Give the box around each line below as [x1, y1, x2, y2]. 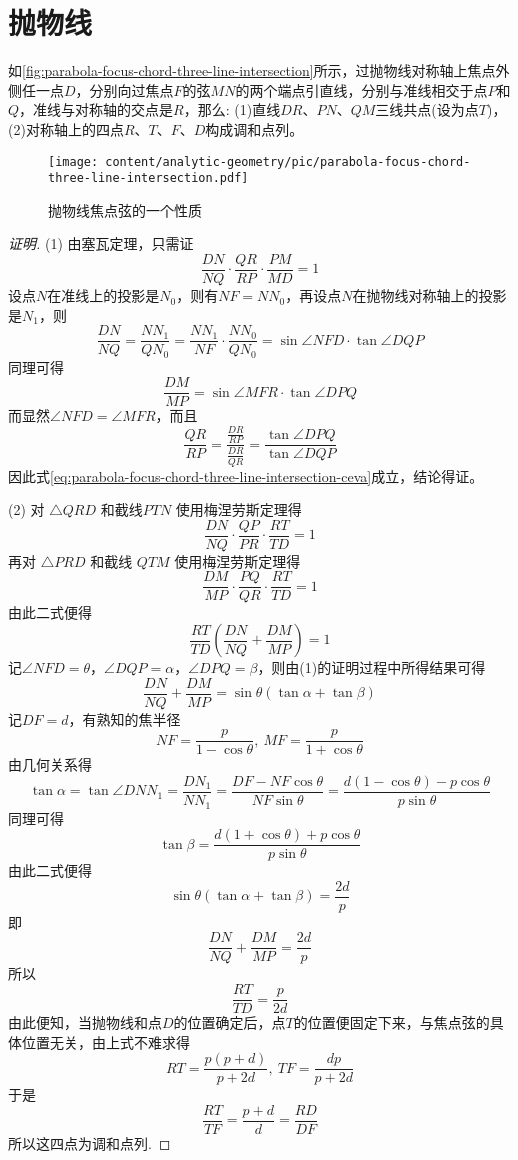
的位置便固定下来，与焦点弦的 [293, 1012, 490, 1033]
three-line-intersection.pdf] [48, 171, 249, 186]
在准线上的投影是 [47, 285, 160, 306]
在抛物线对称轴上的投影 [352, 285, 507, 306]
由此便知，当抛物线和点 [8, 1012, 162, 1033]
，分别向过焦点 [75, 79, 174, 100]
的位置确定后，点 [173, 1012, 286, 1033]
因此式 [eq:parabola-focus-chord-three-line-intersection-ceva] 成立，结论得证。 [8, 465, 484, 486]
